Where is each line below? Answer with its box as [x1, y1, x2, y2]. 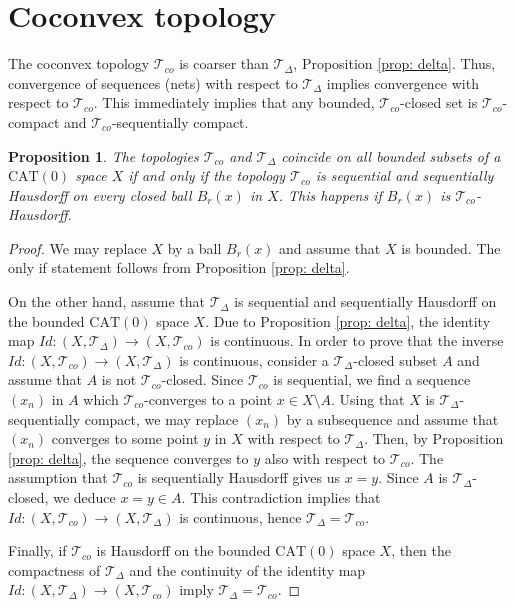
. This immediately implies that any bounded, [93, 92, 375, 113]
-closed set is [400, 92, 478, 113]
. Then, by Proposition [364, 428, 504, 449]
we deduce [53, 487, 116, 507]
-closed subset [353, 349, 438, 370]
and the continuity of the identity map [129, 559, 366, 580]
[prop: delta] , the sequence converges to [8, 447, 249, 468]
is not [101, 369, 137, 390]
